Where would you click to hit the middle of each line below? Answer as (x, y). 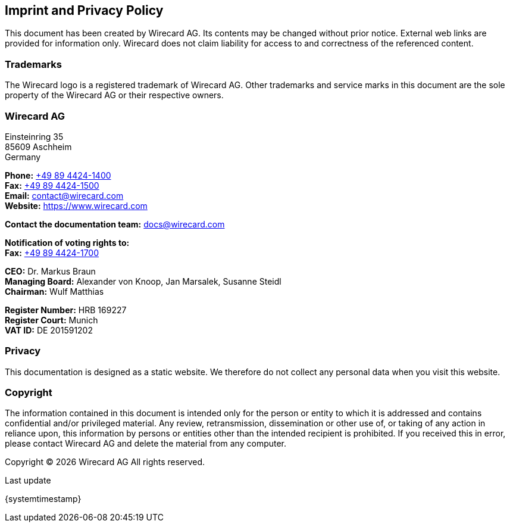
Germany (23, 157)
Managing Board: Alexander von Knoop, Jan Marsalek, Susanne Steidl (143, 281)
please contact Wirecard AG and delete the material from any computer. (146, 444)
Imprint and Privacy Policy (84, 10)
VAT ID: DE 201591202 (49, 330)
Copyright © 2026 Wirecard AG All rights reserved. (105, 462)
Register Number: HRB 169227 (66, 310)
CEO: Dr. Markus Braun (50, 271)
